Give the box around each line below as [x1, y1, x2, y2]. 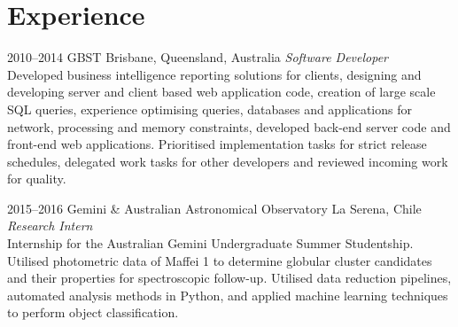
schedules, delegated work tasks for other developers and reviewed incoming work [7, 152, 448, 170]
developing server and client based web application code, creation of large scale [7, 82, 436, 101]
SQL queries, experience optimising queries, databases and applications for [7, 99, 413, 118]
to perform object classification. [7, 303, 179, 322]
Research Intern [7, 216, 93, 235]
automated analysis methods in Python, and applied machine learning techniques [7, 285, 448, 304]
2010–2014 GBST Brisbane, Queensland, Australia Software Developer [7, 48, 388, 66]
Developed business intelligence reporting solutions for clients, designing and [7, 65, 422, 83]
